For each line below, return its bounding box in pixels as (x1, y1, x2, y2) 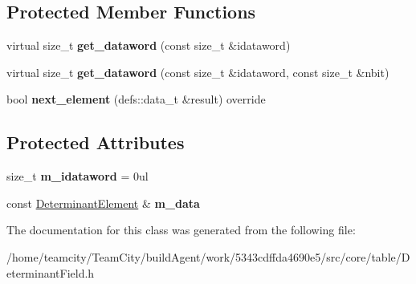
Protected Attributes (6, 130, 185, 155)
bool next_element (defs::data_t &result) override (6, 91, 266, 108)
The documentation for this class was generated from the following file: (6, 221, 356, 238)
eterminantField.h (6, 264, 95, 281)
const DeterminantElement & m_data (6, 194, 200, 211)
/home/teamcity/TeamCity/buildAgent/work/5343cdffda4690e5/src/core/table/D (6, 248, 410, 265)
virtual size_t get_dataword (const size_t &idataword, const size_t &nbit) (6, 63, 389, 80)
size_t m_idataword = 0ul (6, 168, 149, 185)
